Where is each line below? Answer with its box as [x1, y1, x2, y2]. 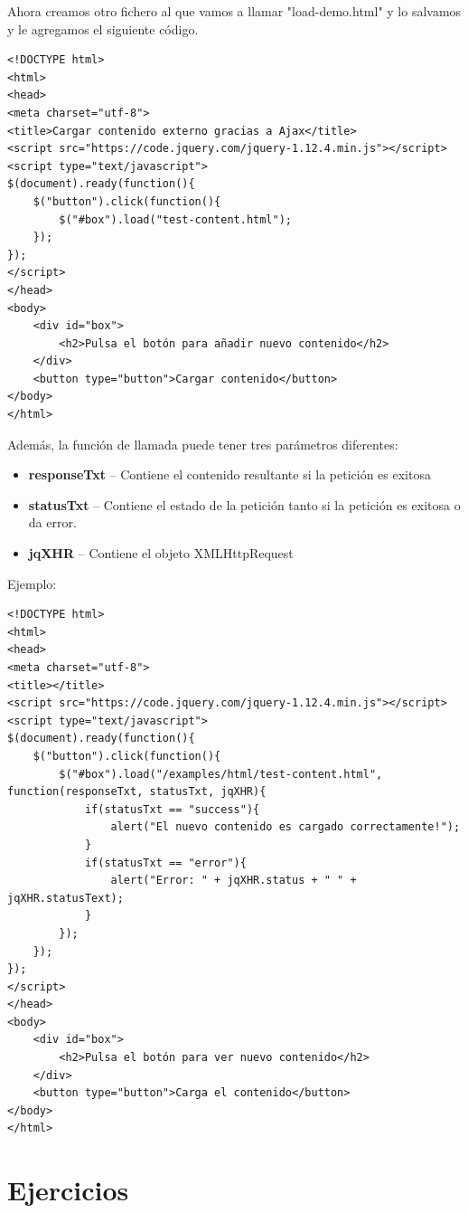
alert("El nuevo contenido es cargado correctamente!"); [110, 820, 461, 834]
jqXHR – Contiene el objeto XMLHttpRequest [28, 544, 294, 563]
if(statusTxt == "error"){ [84, 856, 247, 869]
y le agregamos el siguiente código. [7, 19, 199, 38]
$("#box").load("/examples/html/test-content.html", [59, 767, 383, 781]
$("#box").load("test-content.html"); [59, 213, 292, 226]
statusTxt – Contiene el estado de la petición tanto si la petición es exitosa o [28, 495, 461, 514]
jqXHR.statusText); [7, 891, 124, 905]
